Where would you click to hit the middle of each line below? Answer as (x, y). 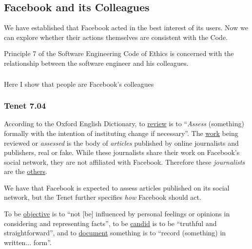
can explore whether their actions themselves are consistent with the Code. (116, 37)
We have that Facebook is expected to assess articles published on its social (117, 187)
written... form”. (28, 242)
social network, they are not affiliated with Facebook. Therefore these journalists (125, 162)
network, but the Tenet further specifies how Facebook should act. (103, 197)
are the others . (26, 171)
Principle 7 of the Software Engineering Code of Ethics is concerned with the (119, 53)
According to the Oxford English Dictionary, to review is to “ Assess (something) (124, 124)
